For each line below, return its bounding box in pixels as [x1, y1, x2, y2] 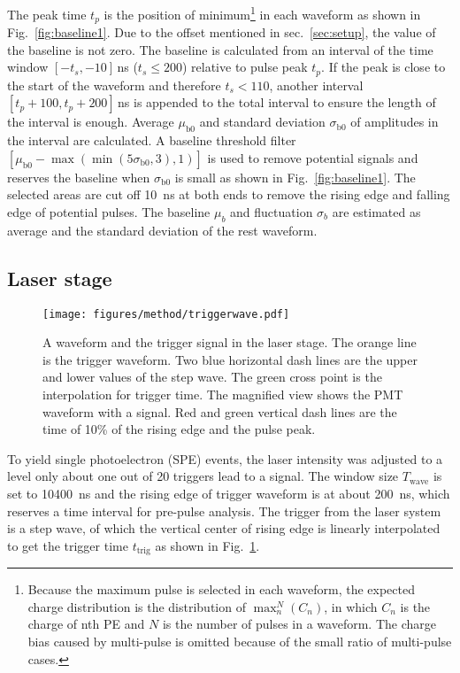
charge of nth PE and [27, 615, 145, 633]
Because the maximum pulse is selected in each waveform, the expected [27, 580, 415, 599]
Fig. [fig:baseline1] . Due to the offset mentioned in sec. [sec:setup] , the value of [7, 23, 436, 42]
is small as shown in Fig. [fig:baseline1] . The [174, 167, 416, 186]
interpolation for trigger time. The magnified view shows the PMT [42, 384, 403, 403]
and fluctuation [230, 202, 313, 220]
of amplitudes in [350, 112, 439, 131]
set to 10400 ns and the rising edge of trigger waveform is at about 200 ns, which [7, 483, 450, 502]
